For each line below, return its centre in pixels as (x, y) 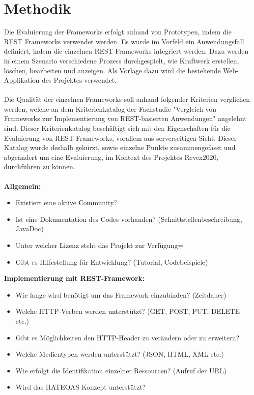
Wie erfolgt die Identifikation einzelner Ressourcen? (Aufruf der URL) (121, 370)
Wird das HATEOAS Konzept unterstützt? (81, 387)
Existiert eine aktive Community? (66, 202)
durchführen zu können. (40, 167)
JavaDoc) (29, 228)
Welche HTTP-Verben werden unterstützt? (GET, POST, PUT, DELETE (128, 311)
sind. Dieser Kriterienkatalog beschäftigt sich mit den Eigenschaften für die (117, 128)
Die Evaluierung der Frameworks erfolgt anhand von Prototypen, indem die (118, 32)
